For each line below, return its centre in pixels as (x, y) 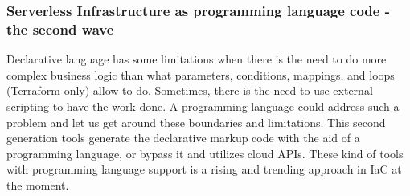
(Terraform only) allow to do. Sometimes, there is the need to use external (190, 90)
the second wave (60, 29)
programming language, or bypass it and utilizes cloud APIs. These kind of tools (205, 153)
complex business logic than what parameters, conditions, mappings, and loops (201, 74)
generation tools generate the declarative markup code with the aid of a (183, 138)
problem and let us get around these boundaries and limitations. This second (196, 122)
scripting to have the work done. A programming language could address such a (203, 106)
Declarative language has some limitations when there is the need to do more (197, 59)
